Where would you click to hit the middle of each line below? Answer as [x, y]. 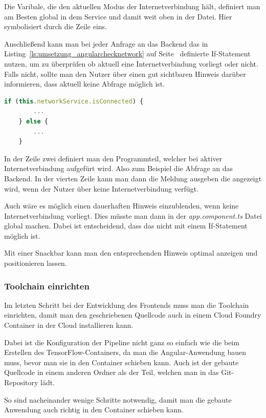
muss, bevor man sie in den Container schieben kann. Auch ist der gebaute [121, 362]
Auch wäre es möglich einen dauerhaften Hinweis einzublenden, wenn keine [121, 206]
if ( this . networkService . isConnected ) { [74, 101]
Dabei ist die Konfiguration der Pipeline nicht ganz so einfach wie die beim [122, 342]
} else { [33, 121]
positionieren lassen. [36, 263]
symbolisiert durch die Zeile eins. [56, 26]
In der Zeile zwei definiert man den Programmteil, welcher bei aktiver [113, 158]
